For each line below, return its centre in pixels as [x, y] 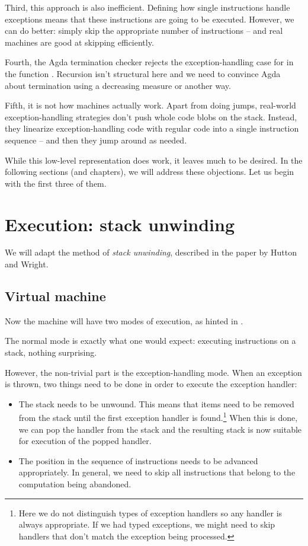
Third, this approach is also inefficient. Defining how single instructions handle [147, 7]
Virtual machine [55, 296]
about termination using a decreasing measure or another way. [118, 85]
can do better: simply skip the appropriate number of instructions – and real [144, 31]
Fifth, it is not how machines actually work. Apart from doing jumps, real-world [150, 105]
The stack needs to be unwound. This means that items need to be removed [156, 403]
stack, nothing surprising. [51, 352]
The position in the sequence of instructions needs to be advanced [138, 460]
